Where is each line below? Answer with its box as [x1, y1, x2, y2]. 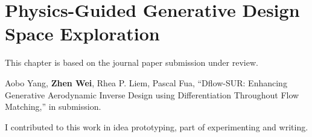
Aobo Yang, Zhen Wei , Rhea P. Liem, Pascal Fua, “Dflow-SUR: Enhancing [5, 76, 287, 89]
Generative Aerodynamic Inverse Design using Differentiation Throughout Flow [5, 88, 299, 101]
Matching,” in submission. [5, 100, 101, 113]
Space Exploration [5, 21, 160, 46]
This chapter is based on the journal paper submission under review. [5, 56, 258, 69]
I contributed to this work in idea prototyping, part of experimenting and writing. [5, 120, 308, 133]
